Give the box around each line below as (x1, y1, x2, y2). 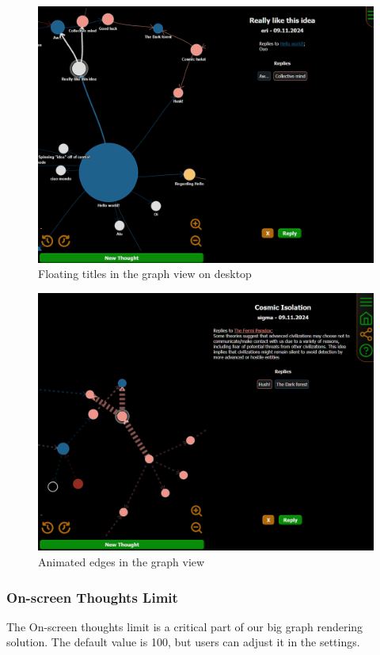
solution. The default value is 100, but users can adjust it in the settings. (6, 634, 360, 650)
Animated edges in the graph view (38, 554, 205, 570)
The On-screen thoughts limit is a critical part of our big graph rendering (6, 618, 363, 634)
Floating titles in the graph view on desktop (38, 265, 252, 282)
